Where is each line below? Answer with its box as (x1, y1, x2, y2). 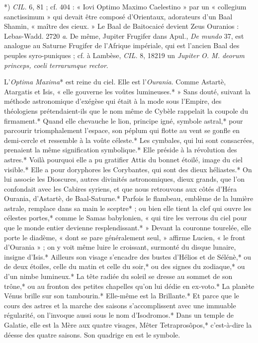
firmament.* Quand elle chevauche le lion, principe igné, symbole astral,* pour (4, 115, 243, 126)
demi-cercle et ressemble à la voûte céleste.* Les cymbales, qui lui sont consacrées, (4, 135, 254, 145)
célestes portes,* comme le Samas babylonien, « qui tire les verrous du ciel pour (4, 212, 247, 223)
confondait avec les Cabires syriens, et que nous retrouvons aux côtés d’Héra (4, 183, 237, 194)
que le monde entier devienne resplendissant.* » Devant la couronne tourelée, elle (4, 222, 252, 233)
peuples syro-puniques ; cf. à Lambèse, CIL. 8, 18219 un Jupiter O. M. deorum (4, 50, 245, 60)
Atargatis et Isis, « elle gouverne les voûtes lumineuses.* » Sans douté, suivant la (4, 86, 251, 96)
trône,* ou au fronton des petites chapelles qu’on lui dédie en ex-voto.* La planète (4, 280, 255, 291)
